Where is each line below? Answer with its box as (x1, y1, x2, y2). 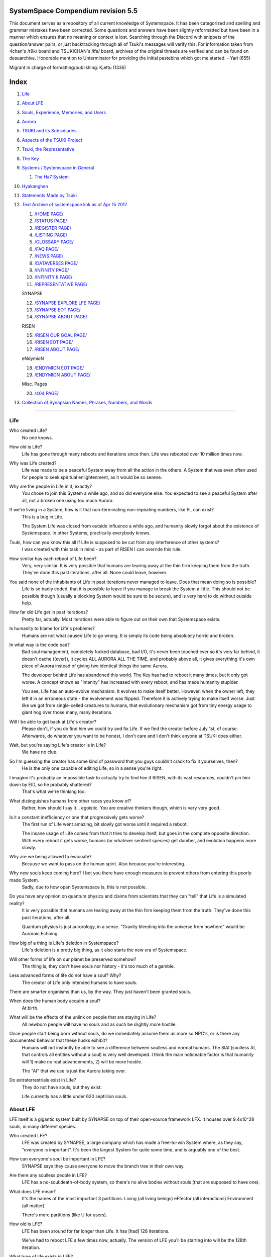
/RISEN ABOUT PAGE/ (34, 346, 80, 352)
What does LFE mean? (9, 1188, 56, 1194)
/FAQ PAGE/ (34, 246, 59, 252)
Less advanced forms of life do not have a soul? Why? (9, 972, 121, 978)
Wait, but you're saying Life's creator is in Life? (9, 742, 106, 748)
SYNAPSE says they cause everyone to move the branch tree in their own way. (22, 1163, 185, 1169)
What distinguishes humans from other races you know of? (9, 797, 131, 804)
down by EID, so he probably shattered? (9, 781, 92, 787)
